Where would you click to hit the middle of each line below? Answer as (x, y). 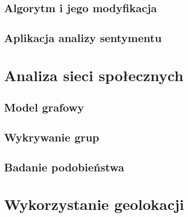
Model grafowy (44, 107)
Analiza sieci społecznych (94, 75)
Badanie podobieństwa (64, 167)
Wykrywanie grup (52, 137)
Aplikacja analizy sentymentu (83, 38)
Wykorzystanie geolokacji (94, 204)
